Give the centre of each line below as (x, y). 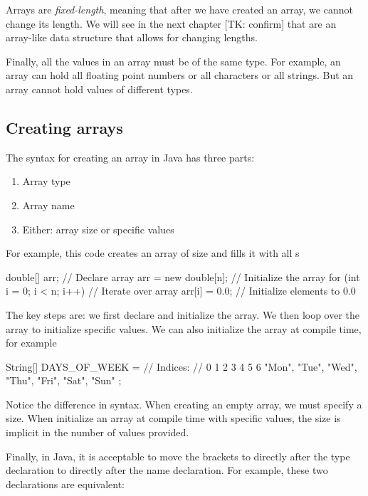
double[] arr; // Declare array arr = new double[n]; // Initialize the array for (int (183, 276)
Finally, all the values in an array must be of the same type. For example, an (173, 61)
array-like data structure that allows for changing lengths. (132, 37)
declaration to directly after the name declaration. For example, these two (167, 470)
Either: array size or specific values (98, 229)
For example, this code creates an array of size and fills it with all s (153, 253)
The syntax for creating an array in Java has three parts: (130, 157)
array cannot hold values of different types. (99, 89)
